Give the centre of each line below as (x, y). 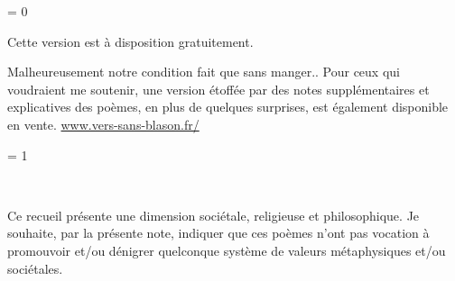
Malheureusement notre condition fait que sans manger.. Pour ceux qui (204, 72)
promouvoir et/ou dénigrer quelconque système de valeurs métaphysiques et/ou (227, 250)
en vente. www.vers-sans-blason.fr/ (103, 124)
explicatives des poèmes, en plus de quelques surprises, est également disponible (228, 107)
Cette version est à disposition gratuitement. (130, 41)
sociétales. (35, 268)
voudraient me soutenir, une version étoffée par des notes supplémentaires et (218, 89)
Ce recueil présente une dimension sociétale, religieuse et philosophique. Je (214, 215)
